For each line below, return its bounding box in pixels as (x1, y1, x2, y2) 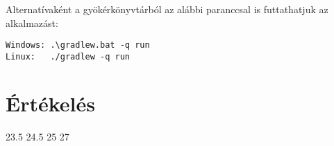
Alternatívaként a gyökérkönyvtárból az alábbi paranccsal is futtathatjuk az (6, 2, 328, 16)
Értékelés (6, 89, 95, 117)
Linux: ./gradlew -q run (6, 51, 130, 62)
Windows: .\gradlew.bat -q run (6, 40, 150, 51)
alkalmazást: (6, 15, 58, 30)
